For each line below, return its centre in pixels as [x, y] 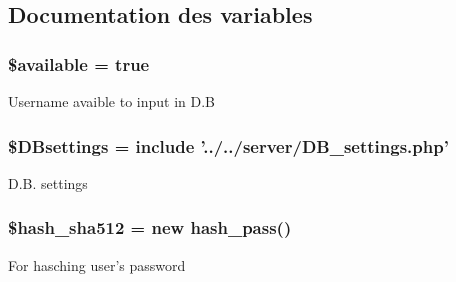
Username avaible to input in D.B [112, 101]
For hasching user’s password [97, 264]
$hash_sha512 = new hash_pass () [150, 227]
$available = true [79, 63]
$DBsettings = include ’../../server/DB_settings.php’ [228, 145]
